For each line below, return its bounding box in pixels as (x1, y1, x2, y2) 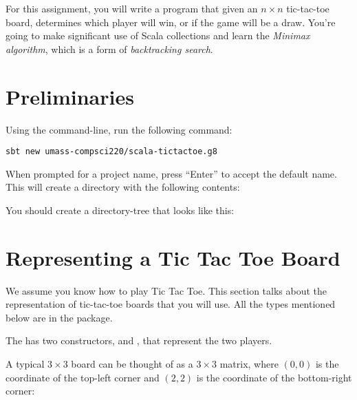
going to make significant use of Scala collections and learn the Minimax (6, 28, 310, 43)
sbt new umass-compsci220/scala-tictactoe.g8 (6, 147, 217, 157)
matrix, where (219, 357, 279, 371)
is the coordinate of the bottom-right (196, 370, 352, 384)
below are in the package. (6, 310, 113, 324)
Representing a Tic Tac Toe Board (6, 243, 340, 271)
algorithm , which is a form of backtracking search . (6, 41, 213, 56)
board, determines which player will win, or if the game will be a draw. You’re (6, 14, 336, 29)
